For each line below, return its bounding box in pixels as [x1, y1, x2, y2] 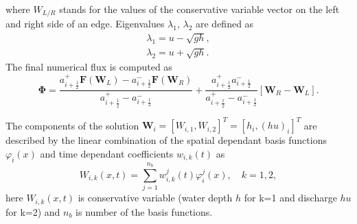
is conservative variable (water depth [78, 190, 233, 205]
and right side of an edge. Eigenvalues [5, 16, 165, 31]
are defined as [196, 16, 254, 31]
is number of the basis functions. [76, 204, 213, 219]
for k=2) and [5, 204, 60, 219]
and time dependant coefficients [40, 146, 174, 160]
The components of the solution [5, 118, 139, 132]
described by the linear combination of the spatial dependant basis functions [5, 133, 327, 147]
